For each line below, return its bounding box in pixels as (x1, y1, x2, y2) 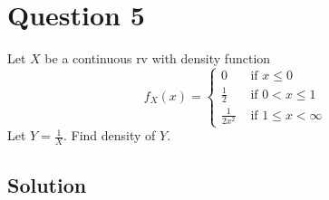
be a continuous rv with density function (44, 49, 271, 68)
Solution (7, 170, 87, 198)
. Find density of (63, 126, 156, 145)
